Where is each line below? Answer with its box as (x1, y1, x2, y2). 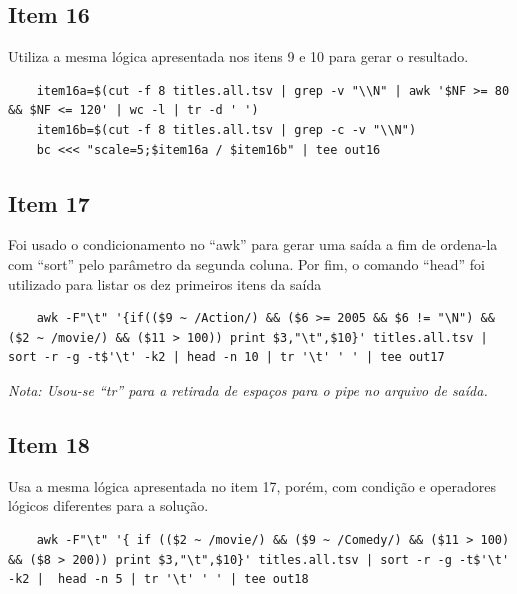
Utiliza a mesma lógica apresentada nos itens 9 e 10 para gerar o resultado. (8, 46, 469, 67)
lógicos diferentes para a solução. (8, 495, 209, 516)
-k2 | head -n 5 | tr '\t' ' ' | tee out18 (8, 572, 309, 587)
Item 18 (8, 428, 90, 459)
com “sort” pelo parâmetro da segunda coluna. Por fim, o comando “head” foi (8, 253, 485, 274)
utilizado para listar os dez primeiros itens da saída (8, 273, 322, 294)
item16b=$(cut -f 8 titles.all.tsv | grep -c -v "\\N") (36, 122, 417, 137)
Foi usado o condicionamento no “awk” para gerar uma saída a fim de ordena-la (8, 234, 498, 255)
